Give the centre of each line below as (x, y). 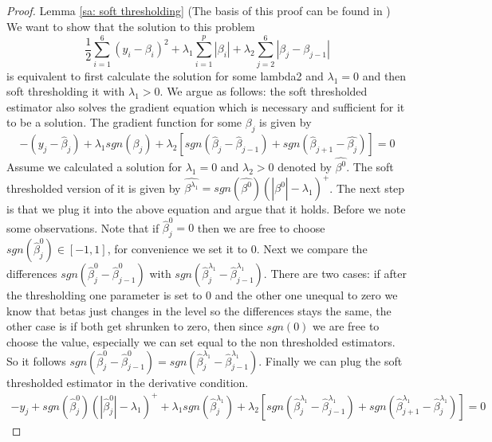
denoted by (305, 166)
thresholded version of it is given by (94, 188)
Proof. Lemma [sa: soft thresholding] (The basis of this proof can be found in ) (199, 11)
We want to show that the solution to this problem (131, 26)
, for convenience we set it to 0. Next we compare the (237, 249)
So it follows (36, 360)
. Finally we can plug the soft (331, 360)
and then (384, 75)
